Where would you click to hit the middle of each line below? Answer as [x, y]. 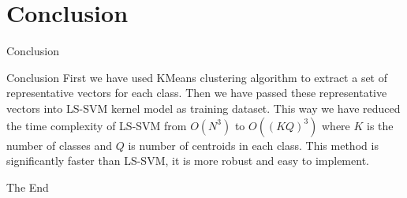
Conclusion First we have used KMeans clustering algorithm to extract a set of [197, 77]
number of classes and [60, 145]
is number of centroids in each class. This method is [253, 145]
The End [28, 187]
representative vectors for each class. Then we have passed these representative [197, 93]
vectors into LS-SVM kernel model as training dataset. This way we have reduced [203, 108]
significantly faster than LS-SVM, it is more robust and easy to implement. [188, 161]
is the [380, 125]
